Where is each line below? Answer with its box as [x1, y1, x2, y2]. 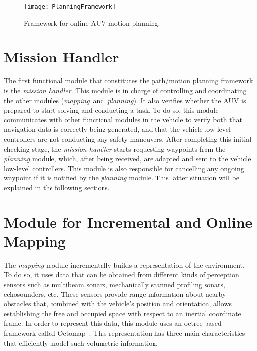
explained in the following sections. [4, 182, 110, 192]
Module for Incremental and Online [4, 211, 253, 232]
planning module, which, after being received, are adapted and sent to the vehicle [4, 153, 251, 164]
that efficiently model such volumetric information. [4, 337, 158, 348]
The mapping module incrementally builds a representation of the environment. [4, 259, 245, 270]
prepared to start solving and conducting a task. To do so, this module [4, 105, 219, 115]
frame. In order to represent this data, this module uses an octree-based [4, 318, 222, 328]
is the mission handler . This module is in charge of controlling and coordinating [4, 85, 247, 95]
